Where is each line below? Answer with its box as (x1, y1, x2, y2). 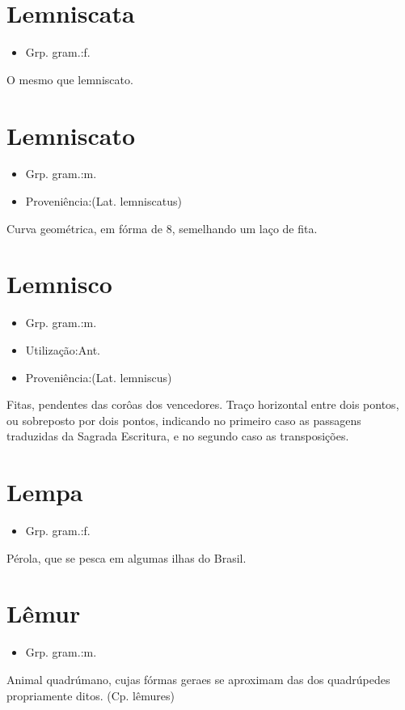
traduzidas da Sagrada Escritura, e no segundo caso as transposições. (6, 427, 349, 444)
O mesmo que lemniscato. (6, 70, 133, 87)
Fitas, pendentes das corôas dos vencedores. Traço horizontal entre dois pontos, (6, 396, 399, 413)
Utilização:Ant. (25, 341, 100, 358)
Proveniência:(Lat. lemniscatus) (25, 193, 182, 210)
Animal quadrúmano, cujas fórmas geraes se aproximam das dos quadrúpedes (6, 670, 390, 687)
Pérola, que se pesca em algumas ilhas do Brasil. (6, 549, 247, 566)
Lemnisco (6, 267, 112, 300)
